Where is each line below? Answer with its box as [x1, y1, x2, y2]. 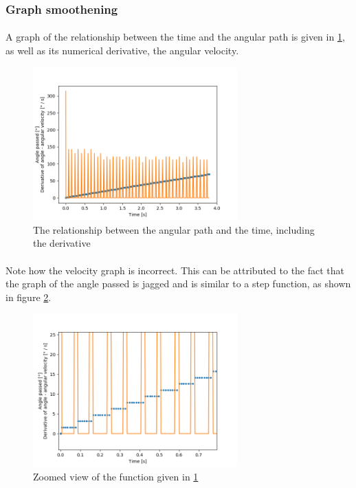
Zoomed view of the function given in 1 [33, 469, 199, 483]
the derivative [33, 236, 91, 250]
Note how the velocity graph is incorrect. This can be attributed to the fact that [5, 263, 345, 277]
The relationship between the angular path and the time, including [33, 222, 315, 236]
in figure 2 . [5, 289, 52, 304]
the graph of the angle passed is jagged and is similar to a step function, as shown [5, 276, 351, 291]
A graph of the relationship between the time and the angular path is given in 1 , [5, 30, 345, 44]
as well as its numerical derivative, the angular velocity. [5, 43, 239, 58]
